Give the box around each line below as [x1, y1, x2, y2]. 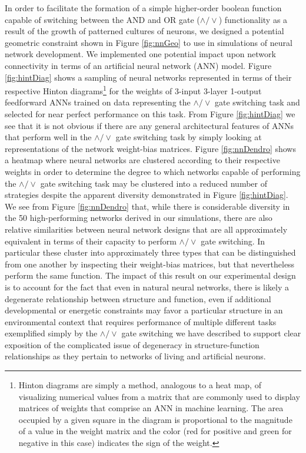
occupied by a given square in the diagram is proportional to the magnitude [18, 413, 292, 425]
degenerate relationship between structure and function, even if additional [5, 292, 271, 305]
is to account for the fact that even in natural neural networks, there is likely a [5, 280, 290, 293]
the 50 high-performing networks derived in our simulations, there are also [5, 211, 272, 224]
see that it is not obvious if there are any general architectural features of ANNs [5, 119, 294, 131]
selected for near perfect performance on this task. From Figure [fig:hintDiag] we [5, 108, 295, 120]
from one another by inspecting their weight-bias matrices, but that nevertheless [5, 257, 295, 270]
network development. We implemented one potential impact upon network [5, 48, 276, 60]
